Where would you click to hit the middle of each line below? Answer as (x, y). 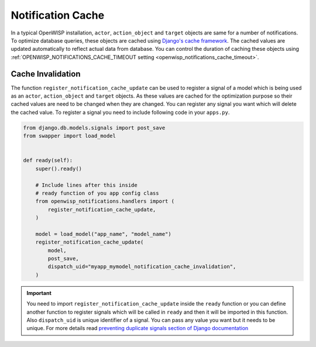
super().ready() (59, 169)
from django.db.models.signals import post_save (94, 128)
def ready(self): (48, 160)
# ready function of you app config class (97, 193)
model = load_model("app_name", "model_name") (104, 234)
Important (39, 293)
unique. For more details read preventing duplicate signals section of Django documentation (138, 328)
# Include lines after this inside (86, 185)
